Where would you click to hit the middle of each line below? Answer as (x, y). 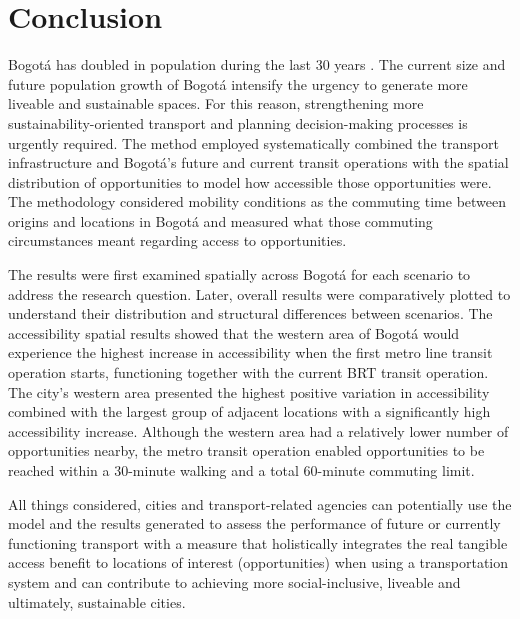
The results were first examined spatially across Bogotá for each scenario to (239, 274)
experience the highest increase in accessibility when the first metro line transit (250, 352)
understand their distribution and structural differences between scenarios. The (250, 313)
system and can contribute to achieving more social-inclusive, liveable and (234, 581)
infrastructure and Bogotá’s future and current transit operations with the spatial (258, 162)
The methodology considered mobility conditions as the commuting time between (257, 201)
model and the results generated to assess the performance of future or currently (254, 523)
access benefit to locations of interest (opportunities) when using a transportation (258, 562)
